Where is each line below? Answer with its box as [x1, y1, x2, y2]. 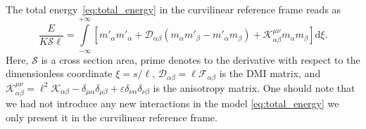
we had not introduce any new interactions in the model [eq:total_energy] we [6, 96, 339, 111]
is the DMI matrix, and [219, 66, 321, 81]
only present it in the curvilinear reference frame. [6, 109, 217, 124]
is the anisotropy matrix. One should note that [153, 80, 355, 95]
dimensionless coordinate [6, 66, 113, 81]
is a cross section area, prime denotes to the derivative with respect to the [41, 52, 360, 67]
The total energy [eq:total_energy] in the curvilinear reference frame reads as [6, 2, 341, 16]
